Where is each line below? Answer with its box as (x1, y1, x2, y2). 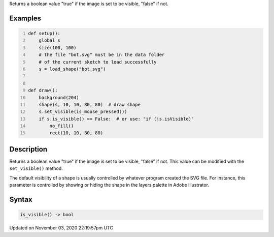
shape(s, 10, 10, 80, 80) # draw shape (39, 102, 141, 107)
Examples (9, 14, 42, 22)
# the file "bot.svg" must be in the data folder (39, 52, 165, 58)
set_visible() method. (9, 165, 63, 171)
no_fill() (49, 123, 74, 129)
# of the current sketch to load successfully (39, 59, 157, 65)
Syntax (9, 195, 32, 203)
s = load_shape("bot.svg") (39, 66, 106, 72)
